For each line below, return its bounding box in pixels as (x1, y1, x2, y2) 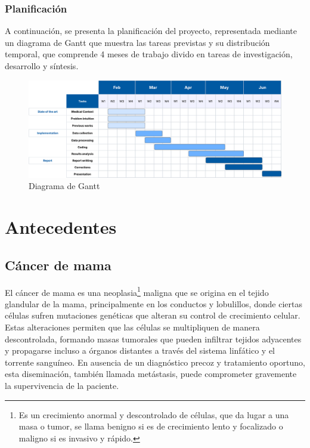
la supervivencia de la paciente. (5, 379, 119, 391)
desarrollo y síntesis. (5, 60, 79, 72)
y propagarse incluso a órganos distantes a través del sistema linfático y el (5, 344, 275, 357)
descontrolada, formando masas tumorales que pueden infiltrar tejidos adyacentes (5, 332, 302, 345)
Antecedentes (5, 215, 117, 239)
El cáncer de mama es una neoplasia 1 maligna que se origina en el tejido (5, 284, 269, 298)
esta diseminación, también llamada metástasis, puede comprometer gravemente (5, 367, 297, 380)
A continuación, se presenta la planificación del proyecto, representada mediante (5, 24, 297, 37)
